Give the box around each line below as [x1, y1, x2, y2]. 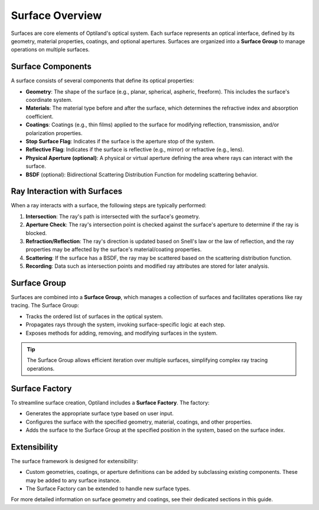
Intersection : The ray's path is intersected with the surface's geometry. [25, 213, 200, 220]
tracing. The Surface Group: [11, 302, 79, 309]
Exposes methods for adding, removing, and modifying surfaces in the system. [25, 329, 218, 336]
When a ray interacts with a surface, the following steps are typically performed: [11, 202, 207, 209]
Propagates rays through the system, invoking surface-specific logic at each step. [25, 321, 226, 328]
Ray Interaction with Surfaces [11, 187, 123, 197]
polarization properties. [25, 129, 83, 136]
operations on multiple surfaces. [11, 46, 90, 53]
